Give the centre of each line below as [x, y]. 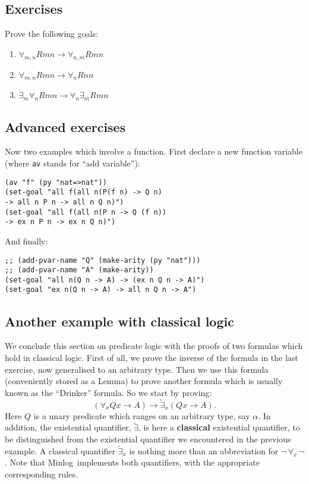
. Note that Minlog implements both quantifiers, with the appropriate [132, 462]
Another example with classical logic [119, 321]
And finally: [26, 241]
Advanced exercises [65, 126]
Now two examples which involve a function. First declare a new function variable [154, 151]
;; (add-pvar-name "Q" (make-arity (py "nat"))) [103, 260]
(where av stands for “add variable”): [72, 163]
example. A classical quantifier [60, 450]
